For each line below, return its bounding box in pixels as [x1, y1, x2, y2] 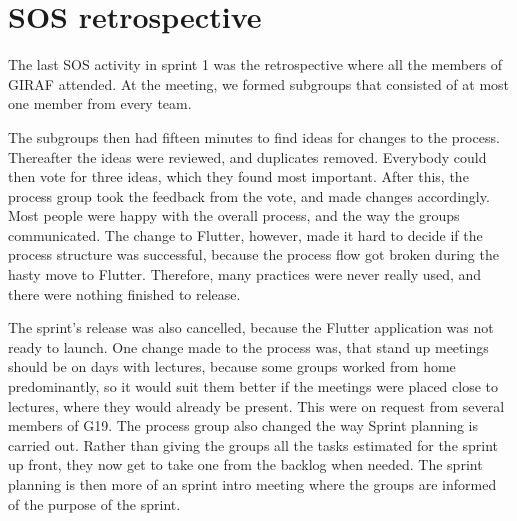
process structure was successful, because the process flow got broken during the [8, 244, 499, 265]
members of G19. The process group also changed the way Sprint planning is [8, 415, 479, 436]
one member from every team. [8, 93, 192, 114]
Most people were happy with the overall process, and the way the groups [8, 205, 460, 226]
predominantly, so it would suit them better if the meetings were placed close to [8, 376, 498, 397]
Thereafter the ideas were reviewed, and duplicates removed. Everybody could [8, 146, 487, 167]
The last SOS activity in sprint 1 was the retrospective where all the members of [8, 54, 503, 75]
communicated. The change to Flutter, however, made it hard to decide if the [8, 224, 483, 245]
